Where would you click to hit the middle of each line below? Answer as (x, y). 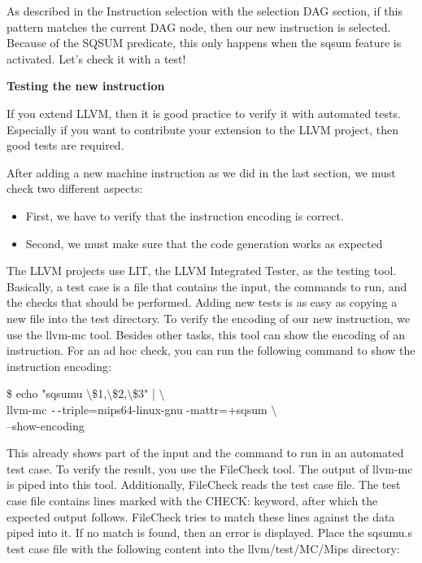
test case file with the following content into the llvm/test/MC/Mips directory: (203, 548)
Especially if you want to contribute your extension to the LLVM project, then (202, 129)
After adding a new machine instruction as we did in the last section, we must (201, 172)
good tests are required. (65, 145)
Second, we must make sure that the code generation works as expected (204, 243)
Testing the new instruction (86, 86)
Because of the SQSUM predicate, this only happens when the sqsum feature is (204, 43)
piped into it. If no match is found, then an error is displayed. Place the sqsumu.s (209, 532)
